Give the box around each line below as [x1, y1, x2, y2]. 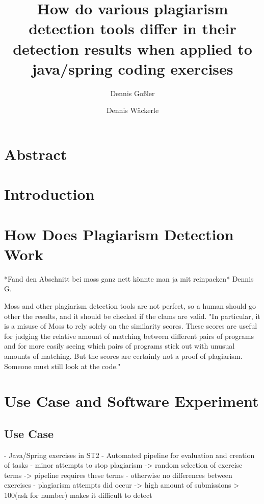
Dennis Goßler [110, 87, 155, 98]
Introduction [4, 184, 95, 204]
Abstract [4, 143, 67, 164]
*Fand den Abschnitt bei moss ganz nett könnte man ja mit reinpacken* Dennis [4, 273, 254, 284]
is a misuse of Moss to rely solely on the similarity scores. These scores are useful [4, 320, 257, 331]
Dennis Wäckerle [106, 105, 159, 116]
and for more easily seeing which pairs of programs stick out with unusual [4, 340, 235, 351]
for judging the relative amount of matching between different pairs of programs [4, 330, 254, 341]
